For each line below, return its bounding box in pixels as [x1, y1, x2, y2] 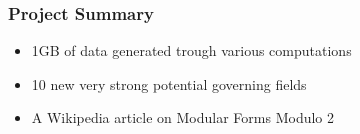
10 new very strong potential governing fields [31, 73, 307, 94]
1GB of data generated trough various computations [31, 40, 352, 61]
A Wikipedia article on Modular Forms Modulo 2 [31, 107, 335, 128]
